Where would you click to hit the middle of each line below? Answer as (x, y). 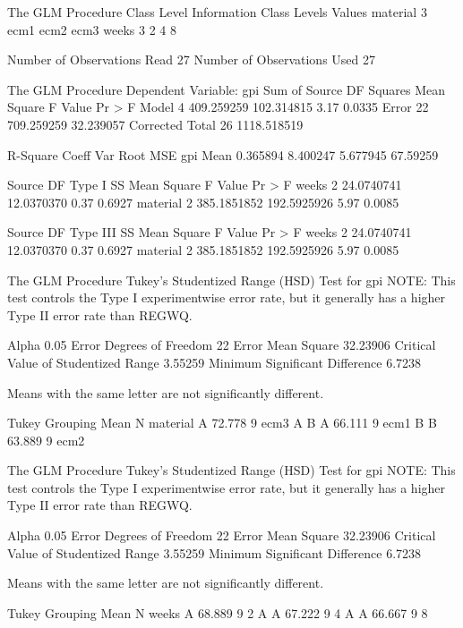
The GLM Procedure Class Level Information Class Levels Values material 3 (217, 12)
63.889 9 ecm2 (46, 440)
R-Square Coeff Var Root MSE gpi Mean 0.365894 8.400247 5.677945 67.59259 (223, 154)
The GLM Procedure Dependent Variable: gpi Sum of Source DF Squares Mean (227, 89)
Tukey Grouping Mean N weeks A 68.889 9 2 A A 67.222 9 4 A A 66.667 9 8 (218, 612)
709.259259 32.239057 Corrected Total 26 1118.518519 (155, 124)
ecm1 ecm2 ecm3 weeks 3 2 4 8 (92, 29)
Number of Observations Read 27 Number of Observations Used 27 (191, 59)
